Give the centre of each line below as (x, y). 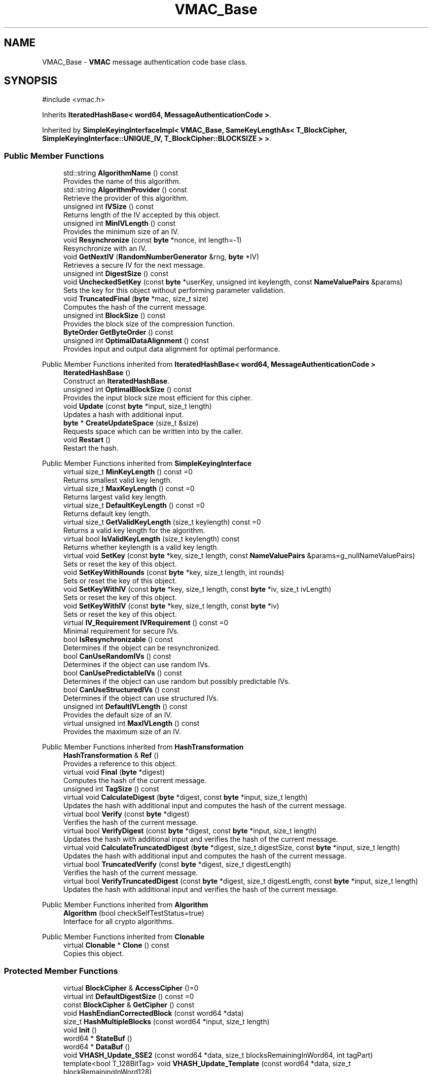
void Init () (80, 1030)
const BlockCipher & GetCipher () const (129, 1004)
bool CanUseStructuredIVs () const (122, 690)
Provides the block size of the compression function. (149, 324)
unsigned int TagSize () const (111, 789)
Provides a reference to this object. (120, 764)
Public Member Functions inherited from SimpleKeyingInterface (147, 464)
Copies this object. (94, 954)
